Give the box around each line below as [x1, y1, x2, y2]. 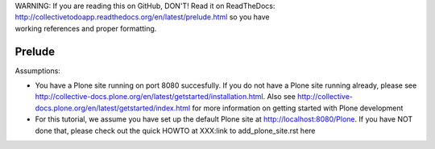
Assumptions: [14, 65, 60, 76]
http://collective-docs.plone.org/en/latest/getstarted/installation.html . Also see [35, 92, 296, 101]
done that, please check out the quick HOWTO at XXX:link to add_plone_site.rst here [35, 126, 316, 135]
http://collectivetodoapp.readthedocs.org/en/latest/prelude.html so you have [14, 12, 270, 22]
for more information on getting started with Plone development [192, 103, 404, 113]
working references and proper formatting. [14, 23, 157, 33]
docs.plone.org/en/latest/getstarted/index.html [35, 103, 191, 113]
